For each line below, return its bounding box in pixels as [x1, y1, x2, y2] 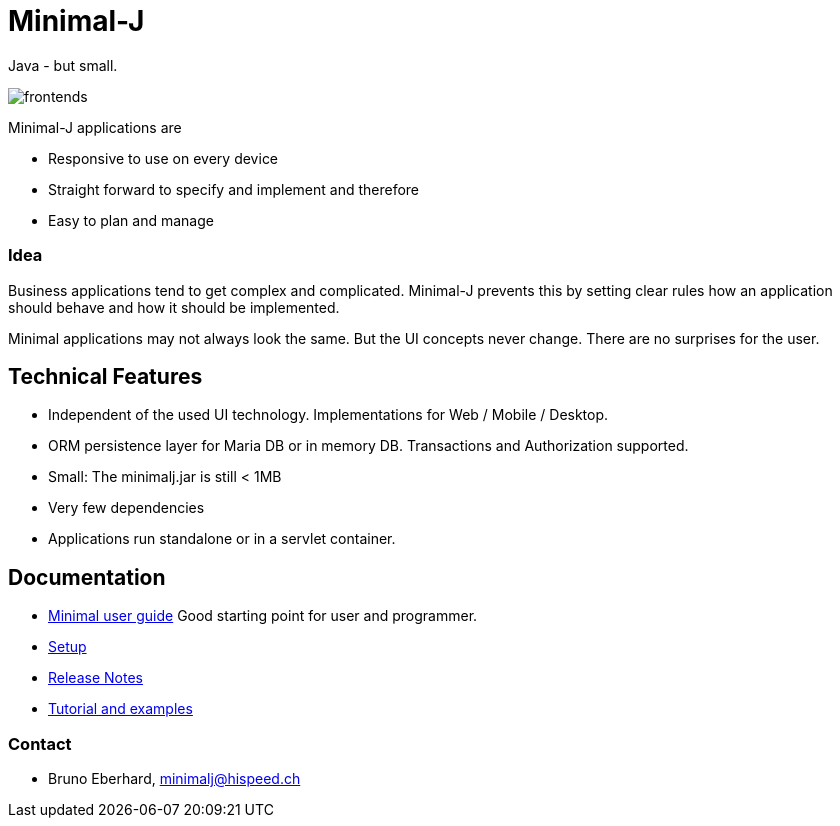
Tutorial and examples [48, 700, 193, 718]
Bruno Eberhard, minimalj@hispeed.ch [48, 769, 301, 787]
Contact [8, 733, 72, 754]
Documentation [8, 564, 166, 590]
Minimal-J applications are [8, 118, 182, 136]
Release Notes [48, 669, 143, 687]
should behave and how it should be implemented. [8, 298, 340, 316]
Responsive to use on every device [48, 149, 279, 167]
